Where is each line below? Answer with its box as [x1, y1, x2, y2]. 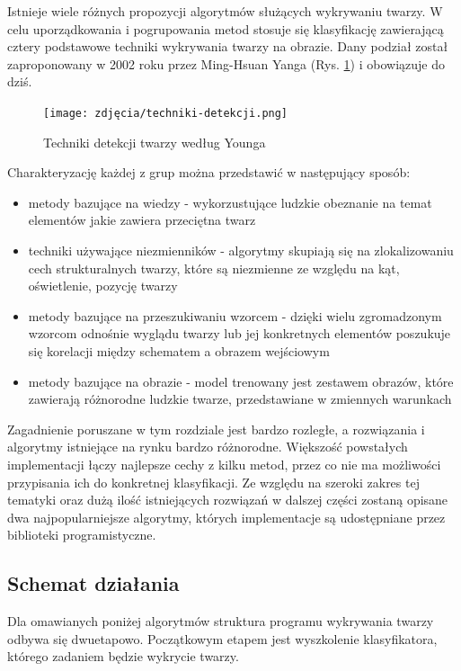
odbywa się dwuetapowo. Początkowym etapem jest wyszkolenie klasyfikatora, [7, 629, 438, 648]
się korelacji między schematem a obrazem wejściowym [28, 341, 330, 360]
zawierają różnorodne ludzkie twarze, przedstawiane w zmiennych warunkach [28, 389, 452, 408]
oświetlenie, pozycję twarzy [28, 276, 178, 295]
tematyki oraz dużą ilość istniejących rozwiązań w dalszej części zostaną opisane [7, 490, 448, 509]
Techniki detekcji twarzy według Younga [43, 132, 266, 151]
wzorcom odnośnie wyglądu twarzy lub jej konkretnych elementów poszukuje [28, 324, 451, 343]
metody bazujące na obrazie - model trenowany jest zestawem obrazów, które [28, 371, 454, 390]
